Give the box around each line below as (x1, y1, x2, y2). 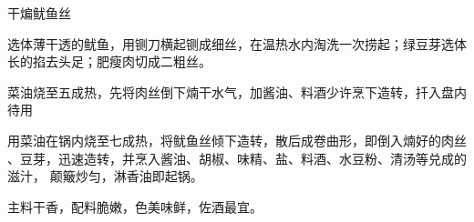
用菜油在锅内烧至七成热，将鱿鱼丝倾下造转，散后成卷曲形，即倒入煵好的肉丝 (7, 130, 467, 149)
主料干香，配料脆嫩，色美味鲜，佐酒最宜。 (7, 197, 263, 216)
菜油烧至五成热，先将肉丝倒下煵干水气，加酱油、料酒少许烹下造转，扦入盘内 (7, 82, 467, 101)
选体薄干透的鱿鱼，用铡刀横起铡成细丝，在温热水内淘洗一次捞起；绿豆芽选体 (7, 34, 467, 53)
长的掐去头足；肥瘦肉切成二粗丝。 (7, 52, 211, 71)
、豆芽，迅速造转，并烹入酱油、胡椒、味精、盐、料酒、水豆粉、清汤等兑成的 (7, 148, 467, 167)
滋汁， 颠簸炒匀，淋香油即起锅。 (7, 166, 203, 186)
